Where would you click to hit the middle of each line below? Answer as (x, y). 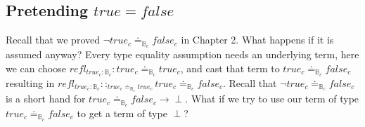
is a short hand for (46, 99)
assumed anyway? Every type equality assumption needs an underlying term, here (182, 54)
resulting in (30, 82)
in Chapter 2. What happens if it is (257, 40)
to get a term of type (122, 113)
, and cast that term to (230, 68)
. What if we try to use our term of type (272, 99)
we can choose (36, 68)
